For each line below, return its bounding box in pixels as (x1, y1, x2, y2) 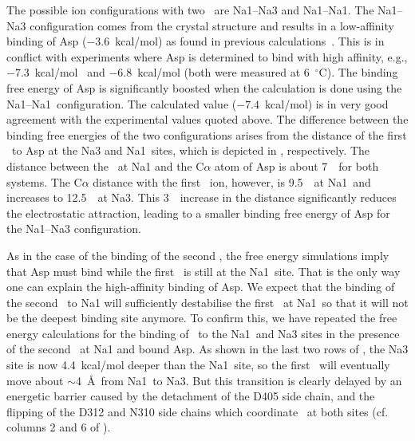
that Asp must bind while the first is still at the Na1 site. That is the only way (6, 262, 401, 279)
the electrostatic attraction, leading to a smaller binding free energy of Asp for (6, 204, 390, 221)
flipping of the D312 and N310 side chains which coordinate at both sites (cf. (6, 403, 389, 419)
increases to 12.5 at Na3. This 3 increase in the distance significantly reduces (6, 189, 397, 206)
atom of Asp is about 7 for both (215, 157, 379, 174)
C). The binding (318, 64, 398, 81)
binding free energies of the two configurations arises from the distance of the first (6, 126, 407, 143)
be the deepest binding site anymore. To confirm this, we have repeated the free (6, 309, 397, 326)
